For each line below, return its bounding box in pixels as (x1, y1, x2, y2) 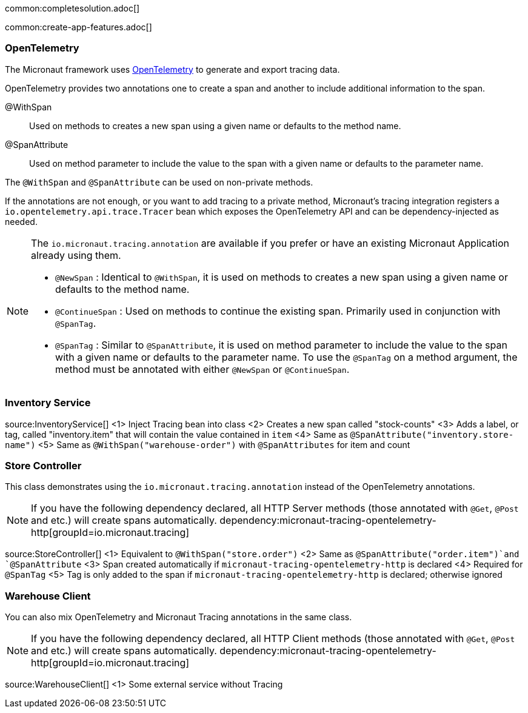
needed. (5, 216, 38, 227)
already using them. (31, 249, 121, 261)
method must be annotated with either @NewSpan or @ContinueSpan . (55, 363, 350, 375)
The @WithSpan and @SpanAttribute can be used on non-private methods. (5, 176, 313, 187)
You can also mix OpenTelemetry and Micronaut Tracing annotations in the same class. (5, 612, 352, 622)
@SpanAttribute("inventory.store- (350, 429, 514, 440)
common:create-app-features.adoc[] (5, 22, 152, 32)
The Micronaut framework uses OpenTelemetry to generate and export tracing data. (5, 64, 340, 75)
